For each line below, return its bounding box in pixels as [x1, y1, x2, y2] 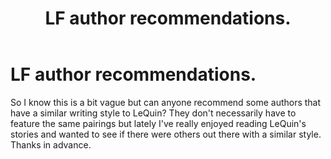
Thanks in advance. [10, 138, 92, 151]
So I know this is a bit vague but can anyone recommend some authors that [10, 96, 322, 108]
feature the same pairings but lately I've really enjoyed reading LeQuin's [10, 117, 307, 129]
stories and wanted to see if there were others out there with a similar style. [10, 128, 322, 140]
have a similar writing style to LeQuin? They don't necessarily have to [10, 107, 297, 119]
